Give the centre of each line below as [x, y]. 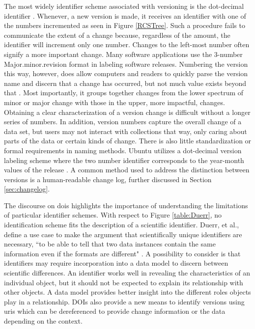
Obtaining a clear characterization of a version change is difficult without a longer [127, 112]
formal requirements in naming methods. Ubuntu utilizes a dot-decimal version [123, 150]
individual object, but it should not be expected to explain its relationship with [124, 282]
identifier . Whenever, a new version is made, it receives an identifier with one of [125, 15]
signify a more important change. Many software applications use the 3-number [123, 54]
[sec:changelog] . [27, 189]
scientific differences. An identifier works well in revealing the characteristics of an [127, 273]
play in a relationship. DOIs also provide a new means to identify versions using [124, 301]
